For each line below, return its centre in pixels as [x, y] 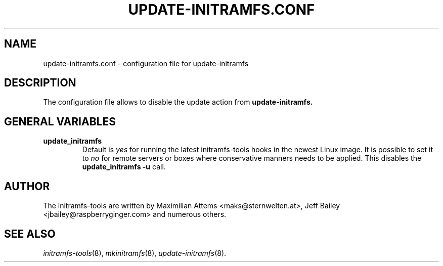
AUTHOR [27, 186]
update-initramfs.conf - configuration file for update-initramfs [146, 63]
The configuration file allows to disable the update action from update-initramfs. [178, 102]
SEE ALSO [30, 234]
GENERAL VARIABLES [60, 121]
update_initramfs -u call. [124, 167]
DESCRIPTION [40, 83]
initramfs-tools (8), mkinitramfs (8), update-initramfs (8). [135, 253]
